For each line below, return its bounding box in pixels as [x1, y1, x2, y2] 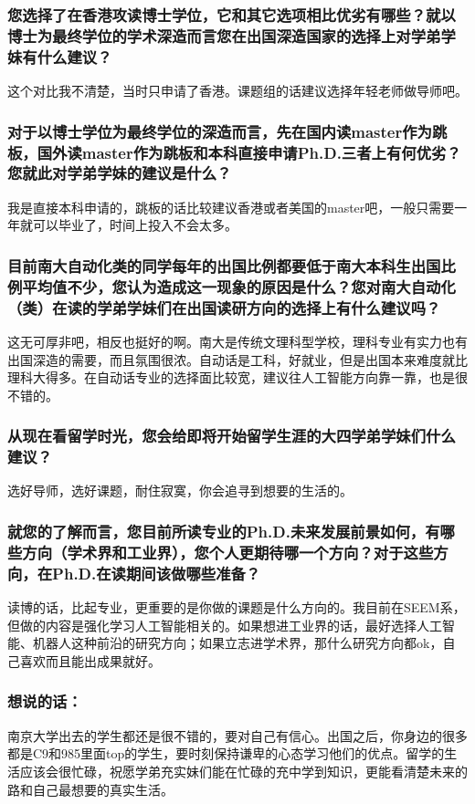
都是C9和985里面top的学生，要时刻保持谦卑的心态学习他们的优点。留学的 [7, 744, 445, 763]
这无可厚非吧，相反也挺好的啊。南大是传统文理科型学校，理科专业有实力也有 [7, 331, 468, 350]
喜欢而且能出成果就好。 [19, 651, 161, 670]
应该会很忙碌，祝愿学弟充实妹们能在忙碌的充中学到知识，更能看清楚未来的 [19, 761, 468, 780]
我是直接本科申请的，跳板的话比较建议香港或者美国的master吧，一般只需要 [7, 197, 455, 216]
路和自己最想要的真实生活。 [7, 779, 174, 799]
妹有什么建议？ [7, 45, 112, 68]
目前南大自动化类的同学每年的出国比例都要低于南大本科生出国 [7, 254, 441, 277]
